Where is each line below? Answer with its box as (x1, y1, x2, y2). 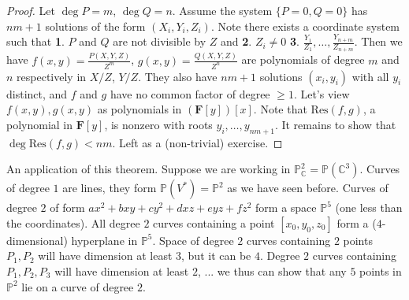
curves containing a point (153, 214, 275, 231)
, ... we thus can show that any (197, 262, 347, 279)
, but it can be (181, 247, 251, 264)
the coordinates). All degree (6, 214, 140, 231)
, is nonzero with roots (104, 116, 213, 132)
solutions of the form (45, 17, 146, 34)
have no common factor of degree (110, 85, 270, 102)
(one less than (335, 199, 403, 216)
